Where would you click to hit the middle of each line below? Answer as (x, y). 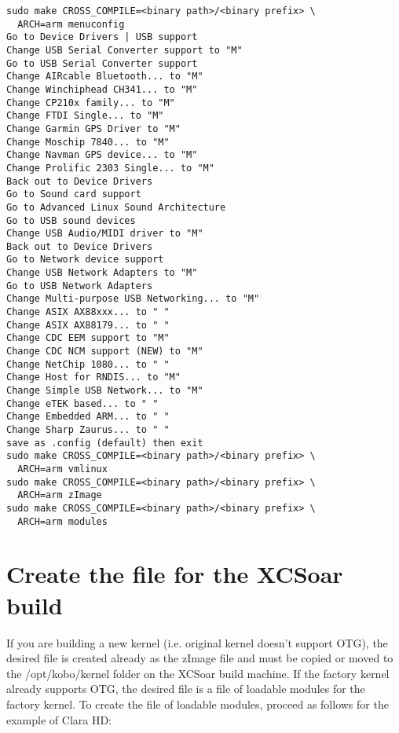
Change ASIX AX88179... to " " (88, 325)
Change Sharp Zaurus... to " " (88, 430)
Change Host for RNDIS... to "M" (93, 377)
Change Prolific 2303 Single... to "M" (110, 168)
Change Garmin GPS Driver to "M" (93, 128)
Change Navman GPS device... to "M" (102, 155)
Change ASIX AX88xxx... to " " (88, 312)
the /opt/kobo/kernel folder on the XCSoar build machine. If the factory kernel (198, 673)
